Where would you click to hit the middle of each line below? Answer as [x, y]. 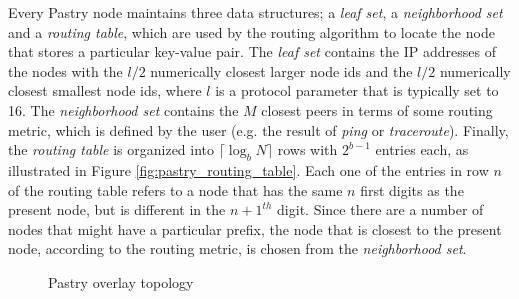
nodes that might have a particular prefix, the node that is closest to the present [255, 228]
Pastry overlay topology [121, 281]
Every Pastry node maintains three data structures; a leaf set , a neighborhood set [255, 12]
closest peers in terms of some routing [377, 109]
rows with [307, 149]
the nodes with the [65, 70]
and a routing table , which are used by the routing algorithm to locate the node [251, 31]
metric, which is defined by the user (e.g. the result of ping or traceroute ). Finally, [258, 129]
